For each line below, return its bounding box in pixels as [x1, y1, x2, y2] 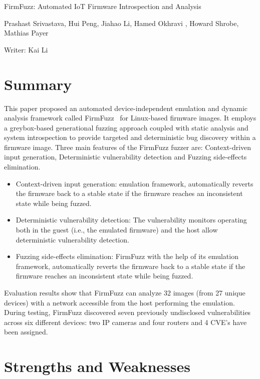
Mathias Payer [4, 27, 49, 38]
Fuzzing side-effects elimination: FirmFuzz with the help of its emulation [16, 251, 238, 261]
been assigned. [4, 326, 48, 337]
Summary [4, 73, 72, 94]
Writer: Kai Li [4, 44, 48, 54]
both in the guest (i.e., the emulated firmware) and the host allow [16, 224, 218, 235]
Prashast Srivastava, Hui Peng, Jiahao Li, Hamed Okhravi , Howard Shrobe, [4, 17, 239, 28]
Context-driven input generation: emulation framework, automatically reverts [16, 178, 253, 188]
